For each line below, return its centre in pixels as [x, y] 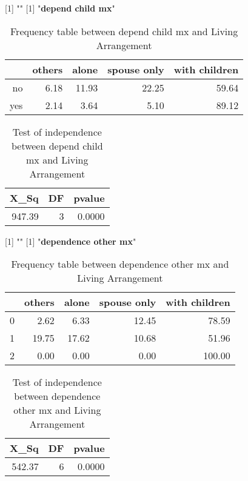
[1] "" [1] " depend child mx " [60, 8]
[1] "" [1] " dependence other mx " [71, 241]
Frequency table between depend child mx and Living [124, 31]
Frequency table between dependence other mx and [120, 264]
